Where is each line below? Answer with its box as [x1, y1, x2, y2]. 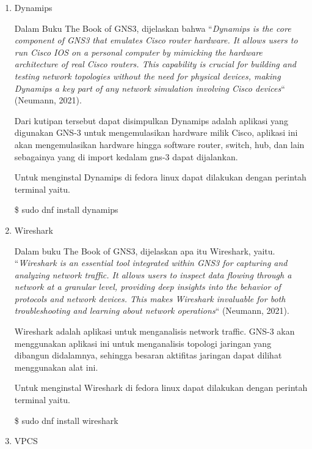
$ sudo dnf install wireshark [14, 414, 118, 426]
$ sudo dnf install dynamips [14, 203, 118, 216]
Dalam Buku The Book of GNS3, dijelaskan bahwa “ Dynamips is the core [14, 21, 291, 34]
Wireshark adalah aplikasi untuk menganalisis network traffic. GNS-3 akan [14, 325, 295, 338]
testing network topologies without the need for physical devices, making [14, 69, 281, 82]
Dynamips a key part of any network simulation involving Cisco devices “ [14, 81, 285, 94]
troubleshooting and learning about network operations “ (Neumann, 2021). [14, 304, 289, 317]
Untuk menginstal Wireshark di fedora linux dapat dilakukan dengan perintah [14, 381, 308, 394]
